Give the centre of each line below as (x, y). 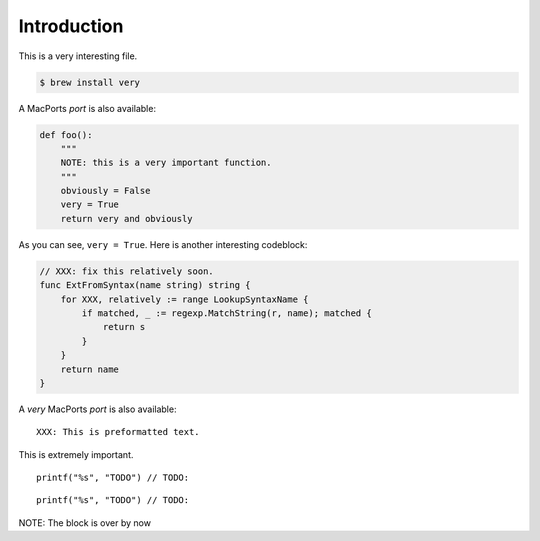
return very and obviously (127, 218)
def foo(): (66, 134)
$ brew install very (89, 82)
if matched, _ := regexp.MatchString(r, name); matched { (226, 313)
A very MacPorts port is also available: (97, 409)
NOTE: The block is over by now (85, 522)
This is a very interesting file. (78, 56)
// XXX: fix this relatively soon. (126, 271)
